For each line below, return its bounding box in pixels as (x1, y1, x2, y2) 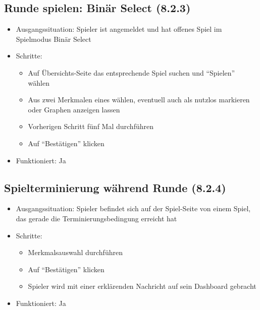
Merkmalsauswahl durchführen (28, 247, 123, 258)
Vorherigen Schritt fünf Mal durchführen (28, 121, 153, 132)
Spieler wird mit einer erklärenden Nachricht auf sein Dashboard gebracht (28, 281, 256, 291)
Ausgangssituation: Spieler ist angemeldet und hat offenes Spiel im (16, 24, 222, 34)
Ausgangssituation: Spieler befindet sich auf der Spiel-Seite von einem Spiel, (16, 203, 251, 214)
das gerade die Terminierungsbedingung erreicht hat (16, 213, 177, 223)
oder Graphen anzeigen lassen (28, 104, 120, 114)
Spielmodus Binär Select (16, 33, 91, 44)
